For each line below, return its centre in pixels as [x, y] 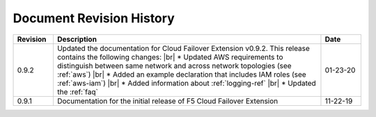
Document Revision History [94, 18]
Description [77, 39]
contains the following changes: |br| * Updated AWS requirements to [170, 57]
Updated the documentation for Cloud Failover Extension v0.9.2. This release [183, 48]
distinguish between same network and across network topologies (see [174, 65]
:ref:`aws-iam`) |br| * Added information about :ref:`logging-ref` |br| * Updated [186, 83]
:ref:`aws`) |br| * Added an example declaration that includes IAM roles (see [181, 75]
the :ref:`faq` [78, 92]
